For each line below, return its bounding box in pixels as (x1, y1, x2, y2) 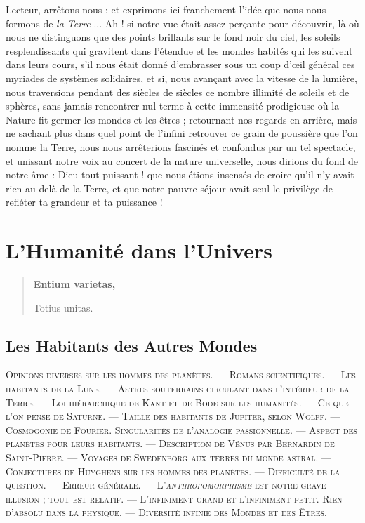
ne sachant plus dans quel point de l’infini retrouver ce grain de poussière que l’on (6, 126, 358, 140)
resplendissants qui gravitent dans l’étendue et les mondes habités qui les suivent (6, 43, 353, 58)
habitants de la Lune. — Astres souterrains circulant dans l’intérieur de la (6, 381, 350, 396)
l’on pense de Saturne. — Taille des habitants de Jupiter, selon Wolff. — (6, 409, 340, 423)
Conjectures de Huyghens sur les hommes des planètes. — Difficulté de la (6, 463, 340, 478)
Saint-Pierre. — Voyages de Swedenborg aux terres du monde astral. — (6, 449, 332, 464)
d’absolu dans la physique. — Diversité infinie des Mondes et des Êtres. (6, 505, 328, 519)
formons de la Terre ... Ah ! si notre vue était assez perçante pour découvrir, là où (6, 15, 359, 30)
